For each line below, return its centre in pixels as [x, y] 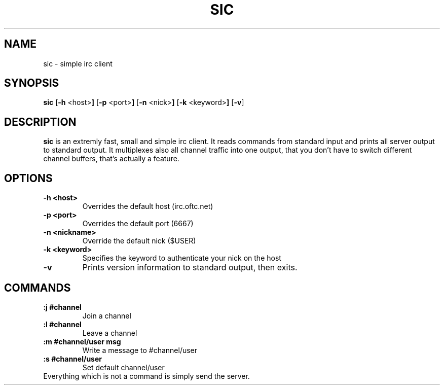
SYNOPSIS [32, 83]
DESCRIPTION [40, 122]
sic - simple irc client [78, 63]
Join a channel [107, 315]
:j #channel [62, 307]
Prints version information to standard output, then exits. [190, 268]
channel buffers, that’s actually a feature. [111, 159]
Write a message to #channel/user [140, 350]
